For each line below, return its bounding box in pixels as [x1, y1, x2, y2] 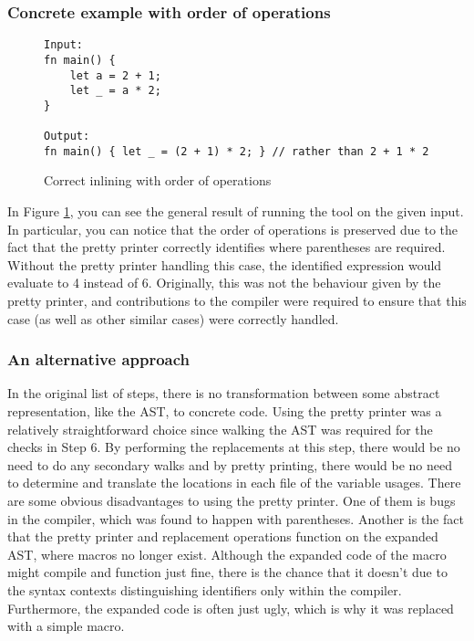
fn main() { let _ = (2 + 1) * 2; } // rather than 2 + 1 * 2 [44, 144, 429, 158]
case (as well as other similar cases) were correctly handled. [7, 309, 339, 328]
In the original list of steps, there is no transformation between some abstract [7, 384, 440, 403]
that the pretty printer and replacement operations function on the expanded [7, 527, 438, 546]
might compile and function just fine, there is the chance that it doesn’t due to [7, 562, 448, 582]
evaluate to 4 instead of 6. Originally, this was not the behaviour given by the [7, 273, 441, 292]
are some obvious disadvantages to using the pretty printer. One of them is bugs [7, 491, 456, 510]
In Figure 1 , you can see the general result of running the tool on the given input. [7, 202, 464, 221]
